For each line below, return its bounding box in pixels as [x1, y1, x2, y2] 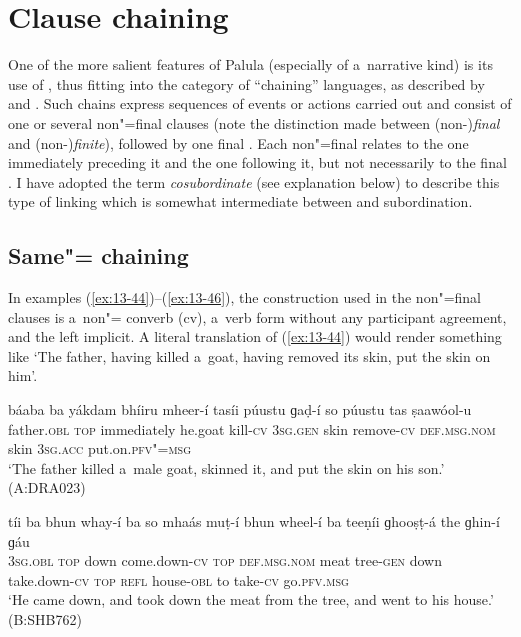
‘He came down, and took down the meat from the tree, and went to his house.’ [8, 589, 494, 610]
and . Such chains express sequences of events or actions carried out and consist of [8, 93, 512, 114]
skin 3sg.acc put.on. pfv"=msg [8, 438, 192, 459]
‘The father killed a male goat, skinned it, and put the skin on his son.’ [8, 457, 445, 478]
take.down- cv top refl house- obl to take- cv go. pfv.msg [8, 569, 349, 590]
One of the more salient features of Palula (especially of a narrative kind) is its [8, 54, 493, 75]
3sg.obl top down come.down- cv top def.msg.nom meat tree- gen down [8, 550, 442, 571]
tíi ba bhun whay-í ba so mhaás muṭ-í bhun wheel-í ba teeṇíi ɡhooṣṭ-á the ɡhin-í [8, 511, 500, 532]
